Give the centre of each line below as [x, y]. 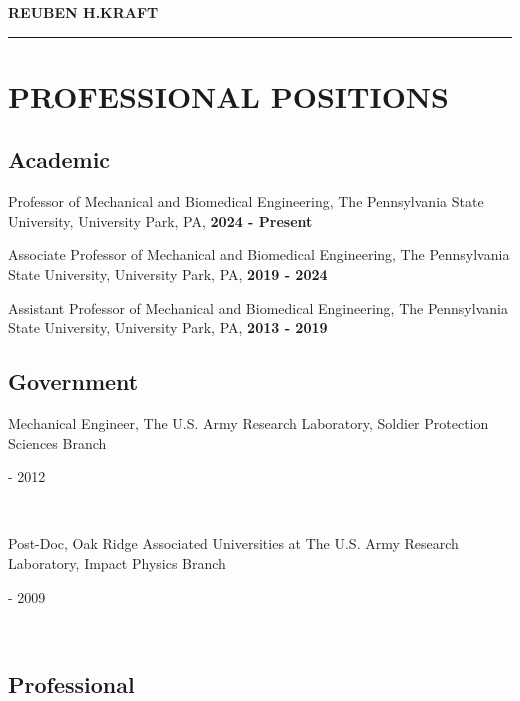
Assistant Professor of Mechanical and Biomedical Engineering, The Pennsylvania [258, 307]
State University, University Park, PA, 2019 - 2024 [168, 273]
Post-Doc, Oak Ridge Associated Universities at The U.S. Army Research [233, 543]
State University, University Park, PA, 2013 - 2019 [168, 327]
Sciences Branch [57, 442]
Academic [59, 159]
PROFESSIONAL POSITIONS [228, 95]
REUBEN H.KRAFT [83, 12]
